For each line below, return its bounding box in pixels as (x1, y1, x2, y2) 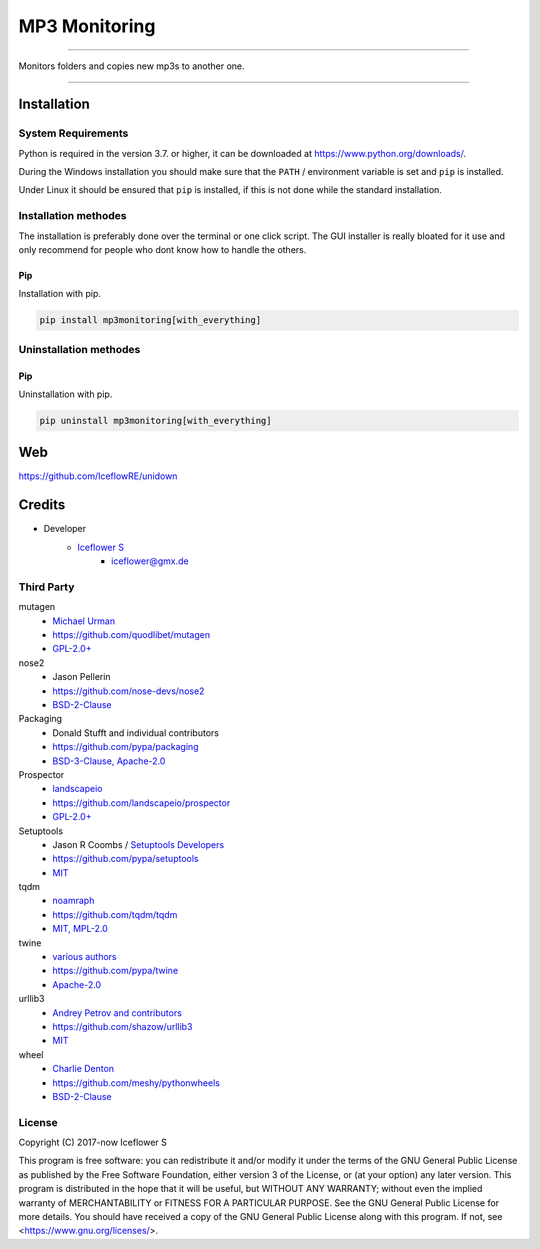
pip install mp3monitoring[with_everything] (39, 315, 262, 326)
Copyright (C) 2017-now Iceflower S (18, 1136, 167, 1149)
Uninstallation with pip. (18, 388, 113, 400)
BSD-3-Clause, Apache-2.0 (52, 755, 166, 767)
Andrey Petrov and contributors (52, 1006, 182, 1019)
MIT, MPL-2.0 (52, 923, 109, 935)
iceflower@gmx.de (111, 555, 189, 567)
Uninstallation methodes (18, 342, 141, 356)
